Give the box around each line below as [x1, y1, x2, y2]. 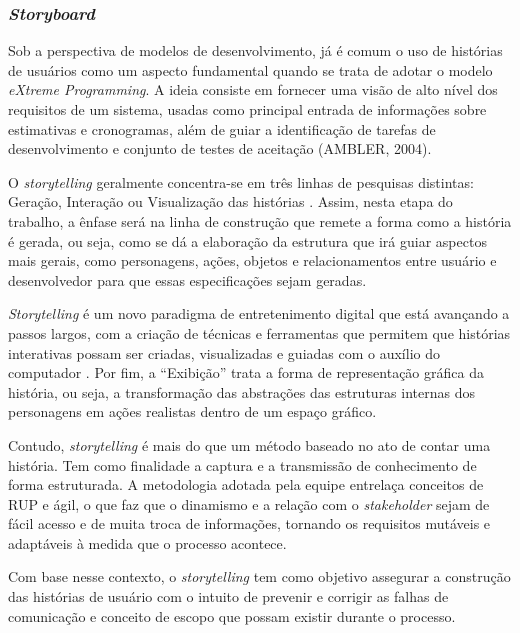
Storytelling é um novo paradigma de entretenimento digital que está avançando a [8, 303, 510, 324]
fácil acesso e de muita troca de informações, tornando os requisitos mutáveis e [8, 513, 491, 534]
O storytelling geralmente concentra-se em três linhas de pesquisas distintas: [8, 171, 474, 192]
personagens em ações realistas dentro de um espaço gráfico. [8, 401, 377, 422]
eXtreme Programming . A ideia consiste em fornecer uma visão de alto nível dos [8, 79, 498, 100]
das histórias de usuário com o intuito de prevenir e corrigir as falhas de [8, 586, 449, 607]
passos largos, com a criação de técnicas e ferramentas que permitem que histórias [8, 322, 511, 343]
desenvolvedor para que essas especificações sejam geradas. [8, 269, 367, 290]
